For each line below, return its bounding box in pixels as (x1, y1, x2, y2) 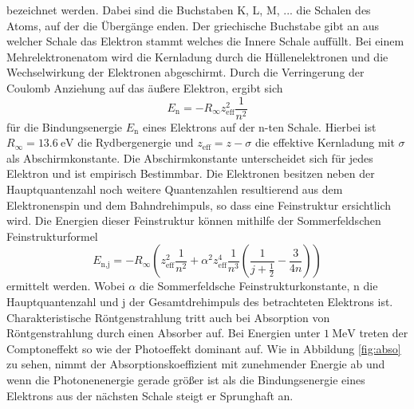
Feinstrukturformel (6, 227, 98, 244)
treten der (359, 324, 408, 341)
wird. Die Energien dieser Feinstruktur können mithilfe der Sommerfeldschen (6, 212, 381, 229)
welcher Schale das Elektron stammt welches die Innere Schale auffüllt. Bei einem (6, 33, 404, 49)
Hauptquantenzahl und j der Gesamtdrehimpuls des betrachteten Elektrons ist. (6, 293, 393, 309)
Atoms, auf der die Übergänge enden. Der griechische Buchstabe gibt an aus (6, 17, 380, 33)
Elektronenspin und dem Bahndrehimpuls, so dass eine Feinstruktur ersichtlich (6, 196, 392, 213)
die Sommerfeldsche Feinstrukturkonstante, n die (139, 277, 378, 294)
